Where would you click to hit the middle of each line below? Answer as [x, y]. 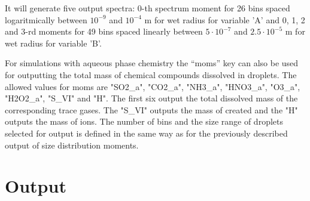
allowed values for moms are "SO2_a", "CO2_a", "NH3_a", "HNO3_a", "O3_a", [153, 86]
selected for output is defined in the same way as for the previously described [146, 133]
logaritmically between [46, 19]
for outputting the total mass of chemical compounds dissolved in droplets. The [151, 74]
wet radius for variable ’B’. [53, 43]
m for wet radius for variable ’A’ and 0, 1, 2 [225, 19]
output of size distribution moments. [72, 145]
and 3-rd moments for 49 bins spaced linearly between [104, 31]
